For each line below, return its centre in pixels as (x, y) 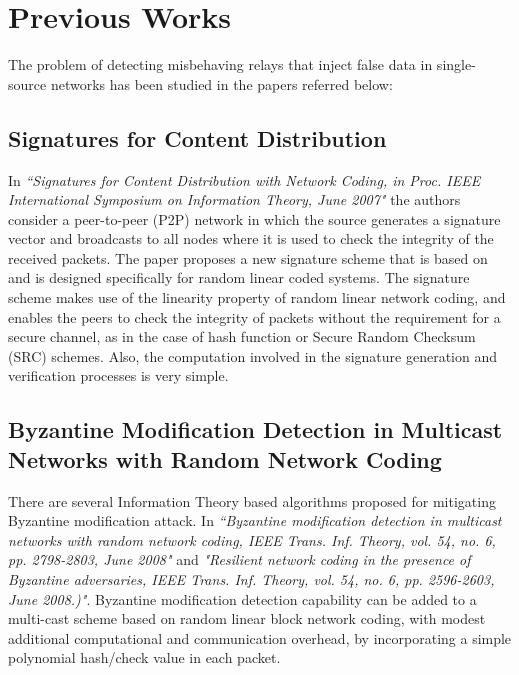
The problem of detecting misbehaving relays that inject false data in (220, 64)
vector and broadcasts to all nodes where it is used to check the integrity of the (251, 238)
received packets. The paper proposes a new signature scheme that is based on (248, 257)
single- (456, 64)
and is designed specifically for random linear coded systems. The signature (239, 277)
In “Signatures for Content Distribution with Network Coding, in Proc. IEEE (244, 179)
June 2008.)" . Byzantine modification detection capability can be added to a (242, 598)
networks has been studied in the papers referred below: (221, 83)
